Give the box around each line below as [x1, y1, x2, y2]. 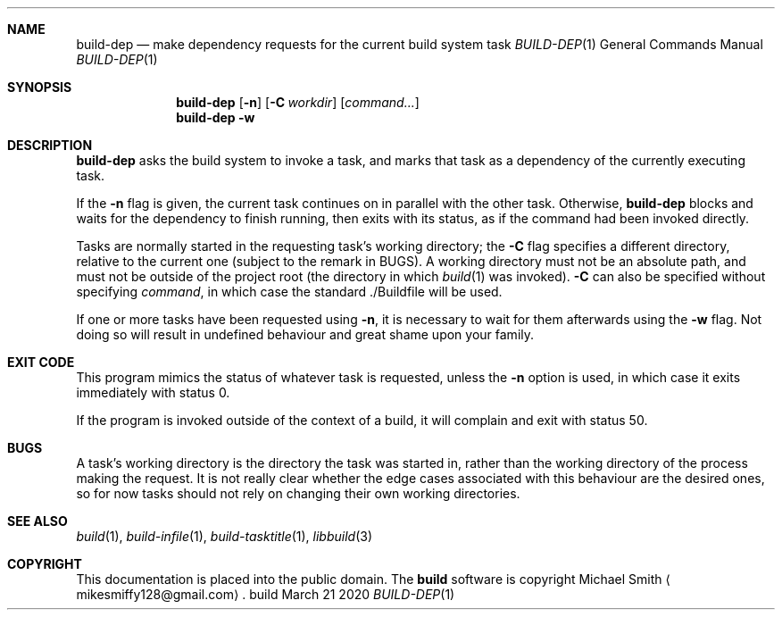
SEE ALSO [7, 513, 68, 529]
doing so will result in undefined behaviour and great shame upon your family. [76, 327, 535, 342]
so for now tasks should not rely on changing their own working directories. [76, 486, 520, 501]
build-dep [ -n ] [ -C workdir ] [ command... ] [176, 95, 420, 110]
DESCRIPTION [7, 138, 93, 153]
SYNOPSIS [7, 79, 72, 95]
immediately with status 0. [76, 385, 230, 400]
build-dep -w [176, 110, 255, 125]
